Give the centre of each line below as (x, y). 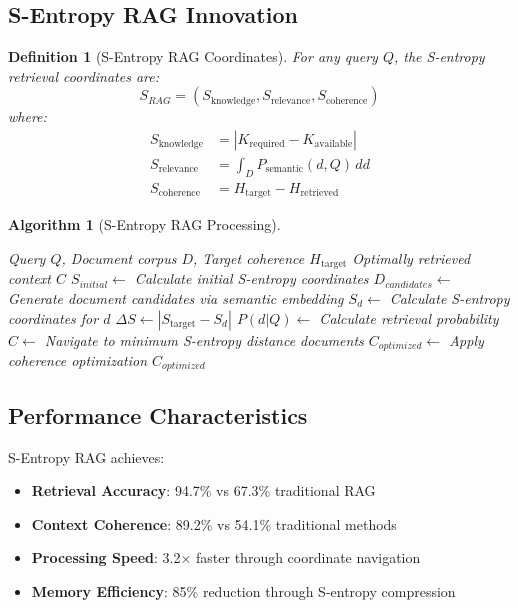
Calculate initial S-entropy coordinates (251, 278)
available (333, 144)
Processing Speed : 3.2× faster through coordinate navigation (226, 557)
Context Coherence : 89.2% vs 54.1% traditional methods (214, 523)
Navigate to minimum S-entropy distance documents (204, 339)
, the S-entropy (439, 56)
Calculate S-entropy (449, 297)
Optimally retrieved (411, 257)
